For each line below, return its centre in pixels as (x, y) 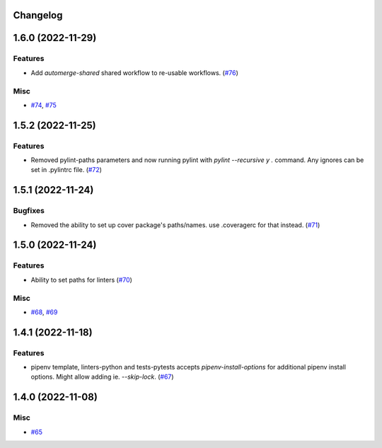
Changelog (38, 15)
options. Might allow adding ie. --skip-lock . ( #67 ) (102, 377)
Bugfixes (29, 211)
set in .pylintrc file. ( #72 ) (66, 170)
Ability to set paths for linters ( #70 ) (81, 280)
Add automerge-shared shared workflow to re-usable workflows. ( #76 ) (134, 73)
